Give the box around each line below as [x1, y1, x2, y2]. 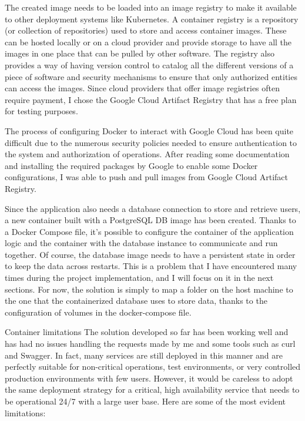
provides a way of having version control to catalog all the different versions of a [5, 58, 294, 71]
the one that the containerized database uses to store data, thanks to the [5, 294, 267, 307]
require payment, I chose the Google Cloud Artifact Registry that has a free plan [5, 93, 297, 105]
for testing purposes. [5, 105, 78, 117]
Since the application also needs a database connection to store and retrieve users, [5, 202, 301, 214]
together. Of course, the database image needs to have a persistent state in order [5, 248, 296, 260]
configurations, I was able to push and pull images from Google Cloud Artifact [5, 171, 288, 183]
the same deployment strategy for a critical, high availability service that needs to [5, 383, 300, 396]
